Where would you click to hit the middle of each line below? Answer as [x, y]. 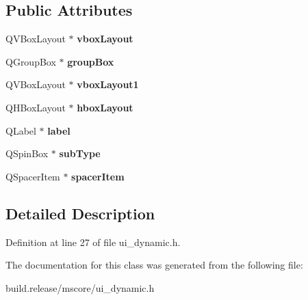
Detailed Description [80, 213]
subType [80, 153]
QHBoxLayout [36, 107]
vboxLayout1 [108, 84]
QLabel [21, 130]
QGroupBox [31, 61]
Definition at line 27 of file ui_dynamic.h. [93, 242]
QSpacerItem [33, 176]
